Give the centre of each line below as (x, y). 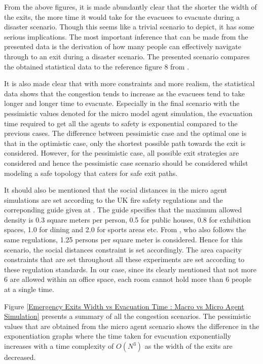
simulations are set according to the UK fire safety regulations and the (114, 199)
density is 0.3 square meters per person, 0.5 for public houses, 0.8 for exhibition (127, 219)
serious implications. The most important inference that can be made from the (126, 36)
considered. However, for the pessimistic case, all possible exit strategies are (122, 153)
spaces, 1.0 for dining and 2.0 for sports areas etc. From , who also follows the (125, 229)
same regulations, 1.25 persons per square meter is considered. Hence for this (124, 240)
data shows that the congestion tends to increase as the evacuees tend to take (124, 93)
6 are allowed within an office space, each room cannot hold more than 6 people (128, 279)
